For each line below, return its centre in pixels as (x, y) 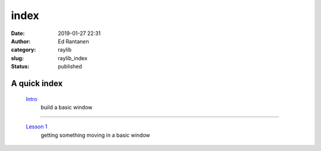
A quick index (37, 83)
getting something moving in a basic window (95, 135)
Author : (21, 41)
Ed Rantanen (73, 41)
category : (23, 50)
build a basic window (67, 107)
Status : (20, 67)
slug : (17, 58)
